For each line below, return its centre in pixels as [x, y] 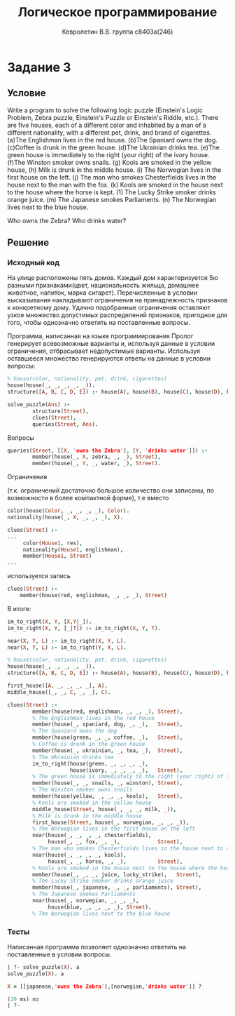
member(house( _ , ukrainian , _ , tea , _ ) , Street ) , [108, 750]
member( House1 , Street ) [57, 556]
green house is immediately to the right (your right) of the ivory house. [108, 154]
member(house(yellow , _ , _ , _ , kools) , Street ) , [108, 796]
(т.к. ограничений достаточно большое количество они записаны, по [111, 490]
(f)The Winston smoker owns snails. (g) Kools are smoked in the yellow [109, 162]
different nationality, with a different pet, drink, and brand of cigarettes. [109, 132]
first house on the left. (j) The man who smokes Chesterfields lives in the [112, 177]
